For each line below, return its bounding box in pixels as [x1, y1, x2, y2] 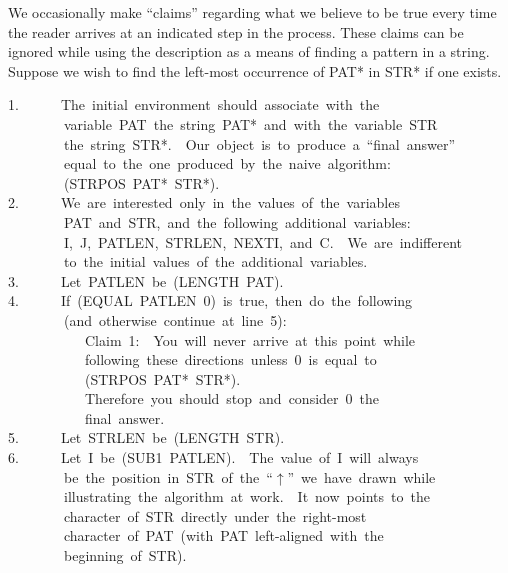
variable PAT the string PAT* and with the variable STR [63, 113, 438, 134]
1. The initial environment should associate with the [8, 94, 380, 115]
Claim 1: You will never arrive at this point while [84, 329, 416, 350]
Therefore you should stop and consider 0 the [84, 388, 379, 409]
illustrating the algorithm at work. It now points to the [63, 486, 430, 507]
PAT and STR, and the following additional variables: [63, 211, 411, 232]
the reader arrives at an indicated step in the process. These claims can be [8, 21, 464, 42]
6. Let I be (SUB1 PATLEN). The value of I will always [8, 447, 419, 468]
